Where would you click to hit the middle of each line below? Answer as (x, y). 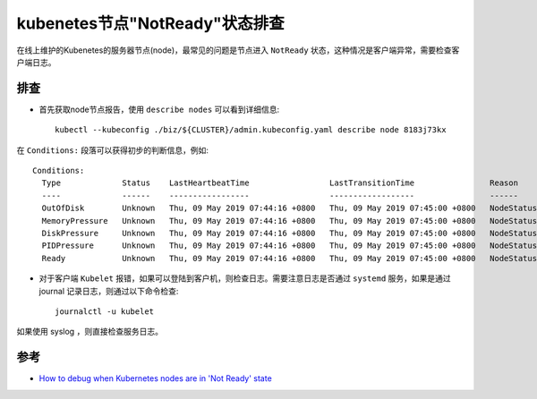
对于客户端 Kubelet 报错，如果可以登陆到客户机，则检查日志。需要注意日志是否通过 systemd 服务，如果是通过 (245, 278)
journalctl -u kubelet (105, 311)
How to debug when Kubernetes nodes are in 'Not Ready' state (155, 378)
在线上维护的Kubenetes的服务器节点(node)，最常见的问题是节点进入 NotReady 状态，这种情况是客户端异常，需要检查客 (238, 50)
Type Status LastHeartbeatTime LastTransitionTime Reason (280, 183)
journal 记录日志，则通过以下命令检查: (109, 291)
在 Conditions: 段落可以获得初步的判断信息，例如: (113, 150)
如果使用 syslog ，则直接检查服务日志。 (89, 332)
